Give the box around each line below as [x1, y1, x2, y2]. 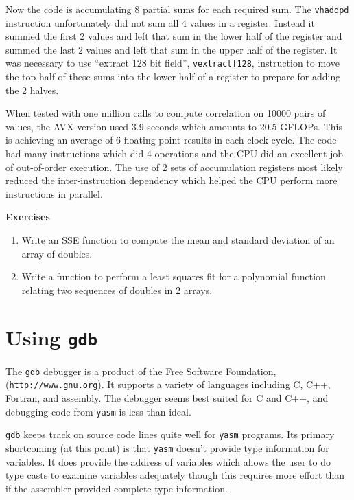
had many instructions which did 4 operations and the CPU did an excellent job [5, 146, 344, 161]
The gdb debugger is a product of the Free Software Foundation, [5, 363, 276, 378]
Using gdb [5, 323, 98, 351]
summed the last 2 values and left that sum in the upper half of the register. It [5, 42, 338, 56]
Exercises [5, 209, 50, 224]
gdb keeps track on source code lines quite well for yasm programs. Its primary [5, 427, 335, 442]
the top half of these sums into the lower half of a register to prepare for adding [5, 69, 341, 84]
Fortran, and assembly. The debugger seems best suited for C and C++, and [5, 390, 329, 405]
